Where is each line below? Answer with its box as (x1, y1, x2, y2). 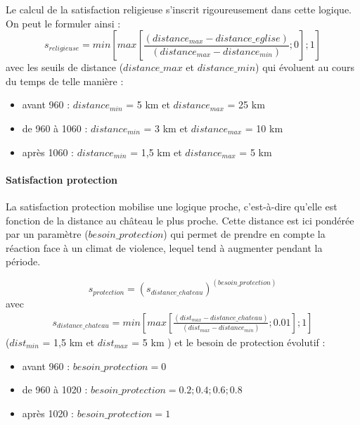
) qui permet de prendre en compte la (163, 227, 326, 241)
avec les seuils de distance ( (6, 60, 124, 75)
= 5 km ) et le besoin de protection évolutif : (131, 334, 326, 349)
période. (6, 254, 41, 269)
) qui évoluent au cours (255, 60, 354, 75)
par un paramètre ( (6, 227, 89, 241)
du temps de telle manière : (6, 73, 124, 88)
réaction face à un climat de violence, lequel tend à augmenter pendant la (6, 240, 323, 255)
